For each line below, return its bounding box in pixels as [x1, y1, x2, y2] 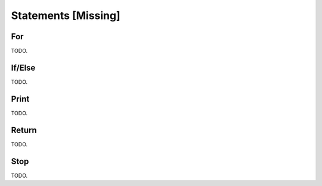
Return [11, 125, 37, 135]
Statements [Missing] [11, 9, 120, 22]
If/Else [11, 62, 36, 72]
